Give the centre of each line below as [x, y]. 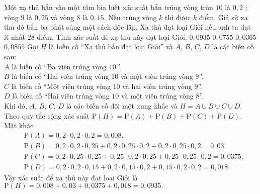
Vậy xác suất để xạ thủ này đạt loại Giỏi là [71, 177]
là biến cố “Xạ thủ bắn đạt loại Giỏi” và [111, 46]
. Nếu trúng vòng [130, 17]
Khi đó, [16, 105]
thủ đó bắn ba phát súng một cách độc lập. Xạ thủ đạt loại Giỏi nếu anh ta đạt [127, 27]
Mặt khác [19, 125]
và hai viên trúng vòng [157, 86]
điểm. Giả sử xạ [223, 17]
